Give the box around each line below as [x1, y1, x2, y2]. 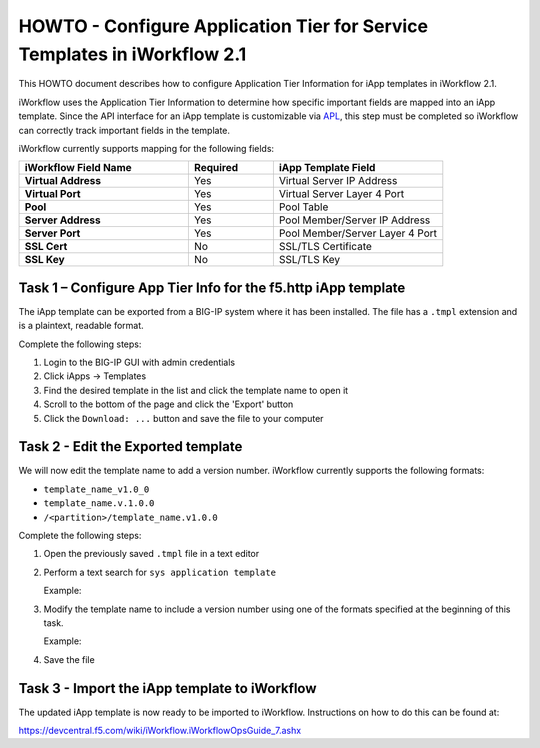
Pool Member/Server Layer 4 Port [278, 226, 438, 240]
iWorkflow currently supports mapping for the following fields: [18, 142, 275, 154]
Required [193, 161, 239, 175]
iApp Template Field [278, 161, 376, 175]
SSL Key [24, 253, 65, 267]
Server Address [24, 213, 101, 227]
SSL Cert [24, 240, 68, 254]
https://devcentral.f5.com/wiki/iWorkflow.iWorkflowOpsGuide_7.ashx [18, 725, 302, 737]
